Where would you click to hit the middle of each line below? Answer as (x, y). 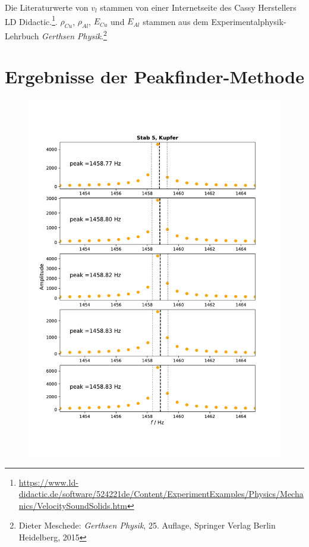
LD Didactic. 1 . (31, 20)
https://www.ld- (48, 482)
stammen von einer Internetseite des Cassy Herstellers (198, 7)
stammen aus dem (176, 21)
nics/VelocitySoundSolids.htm (73, 505)
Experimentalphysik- (249, 21)
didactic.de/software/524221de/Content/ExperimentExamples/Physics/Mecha (161, 494)
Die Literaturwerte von (47, 7)
